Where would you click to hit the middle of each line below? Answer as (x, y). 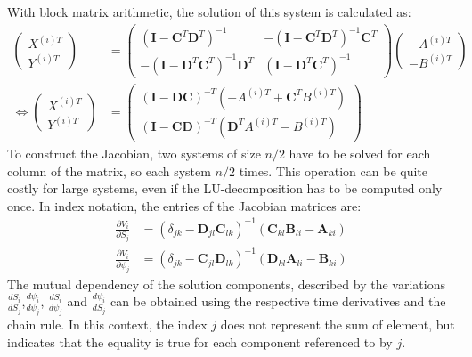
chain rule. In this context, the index (107, 325)
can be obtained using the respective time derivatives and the (278, 301)
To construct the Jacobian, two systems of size (134, 153)
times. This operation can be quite (333, 170)
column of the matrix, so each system (109, 170)
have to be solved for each (360, 153)
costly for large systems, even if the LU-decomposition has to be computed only (225, 188)
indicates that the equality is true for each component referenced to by (200, 341)
